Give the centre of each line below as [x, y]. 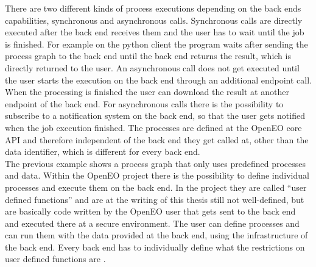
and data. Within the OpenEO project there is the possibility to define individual [157, 175]
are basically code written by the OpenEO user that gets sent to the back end [150, 211]
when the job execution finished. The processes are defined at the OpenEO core [153, 127]
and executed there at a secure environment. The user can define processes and [152, 223]
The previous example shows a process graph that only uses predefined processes [156, 163]
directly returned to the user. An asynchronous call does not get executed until [152, 67]
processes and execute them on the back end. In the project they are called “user [156, 187]
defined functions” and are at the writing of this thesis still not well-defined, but [155, 199]
